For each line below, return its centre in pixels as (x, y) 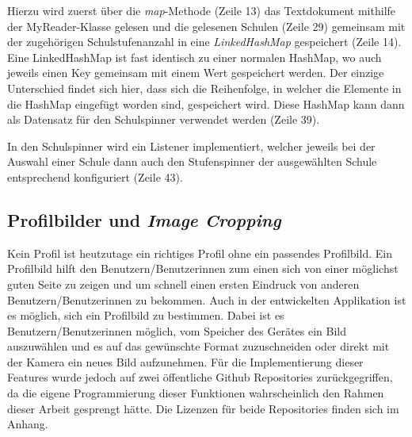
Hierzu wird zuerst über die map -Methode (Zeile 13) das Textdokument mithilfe (202, 10)
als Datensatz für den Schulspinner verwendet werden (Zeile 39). (164, 119)
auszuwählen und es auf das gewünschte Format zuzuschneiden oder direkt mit (198, 346)
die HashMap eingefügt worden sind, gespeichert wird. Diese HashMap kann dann (206, 103)
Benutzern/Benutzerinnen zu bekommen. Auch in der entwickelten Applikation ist (207, 299)
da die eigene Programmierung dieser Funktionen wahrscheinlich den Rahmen (196, 393)
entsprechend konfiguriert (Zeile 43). (95, 176)
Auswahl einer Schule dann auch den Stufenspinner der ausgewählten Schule (192, 161)
